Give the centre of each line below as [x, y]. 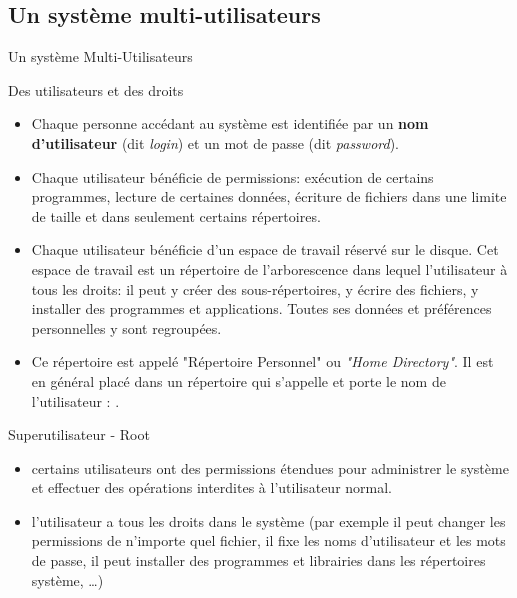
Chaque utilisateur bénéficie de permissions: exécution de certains [232, 176]
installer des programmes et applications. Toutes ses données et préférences [261, 308]
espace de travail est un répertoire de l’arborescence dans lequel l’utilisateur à [269, 268]
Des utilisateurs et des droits [96, 89]
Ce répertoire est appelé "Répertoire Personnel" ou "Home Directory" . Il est [262, 361]
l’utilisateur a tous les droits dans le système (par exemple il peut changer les [268, 520]
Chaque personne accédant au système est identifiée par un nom [230, 123]
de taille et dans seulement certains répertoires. [176, 215]
